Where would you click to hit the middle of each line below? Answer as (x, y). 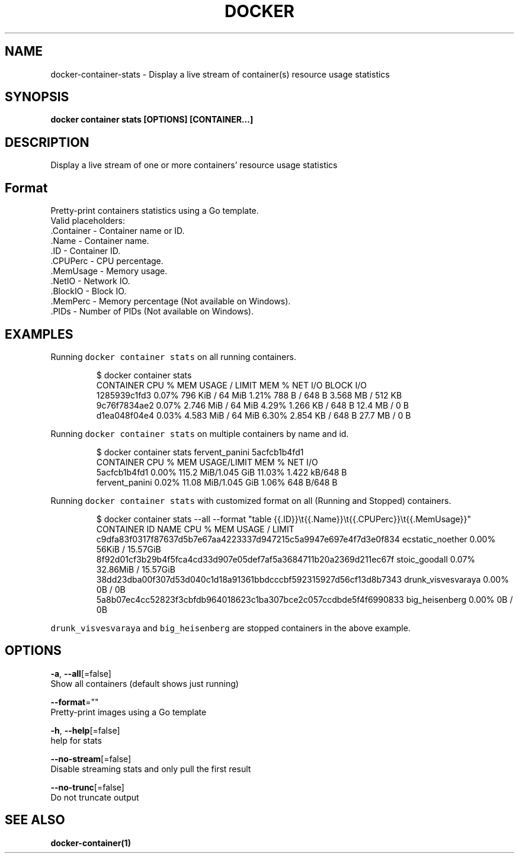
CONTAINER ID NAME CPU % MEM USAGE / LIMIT (195, 529)
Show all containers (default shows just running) (145, 683)
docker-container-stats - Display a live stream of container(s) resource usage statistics (220, 74)
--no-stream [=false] (91, 759)
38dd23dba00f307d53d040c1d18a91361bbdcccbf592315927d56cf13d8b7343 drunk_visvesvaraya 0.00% (302, 579)
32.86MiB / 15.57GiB (136, 569)
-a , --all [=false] (81, 673)
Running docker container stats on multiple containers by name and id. (200, 433)
